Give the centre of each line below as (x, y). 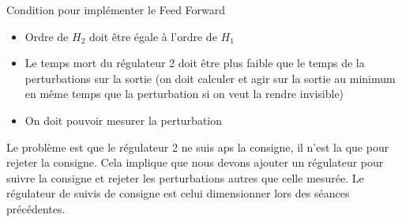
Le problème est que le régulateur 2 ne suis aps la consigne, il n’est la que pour (198, 147)
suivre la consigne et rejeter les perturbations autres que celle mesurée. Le (185, 177)
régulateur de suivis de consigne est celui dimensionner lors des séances (178, 193)
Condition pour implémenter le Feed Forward (116, 9)
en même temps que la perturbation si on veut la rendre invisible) (184, 94)
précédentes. (36, 208)
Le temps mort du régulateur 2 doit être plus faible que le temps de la (195, 63)
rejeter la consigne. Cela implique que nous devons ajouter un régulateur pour (195, 162)
